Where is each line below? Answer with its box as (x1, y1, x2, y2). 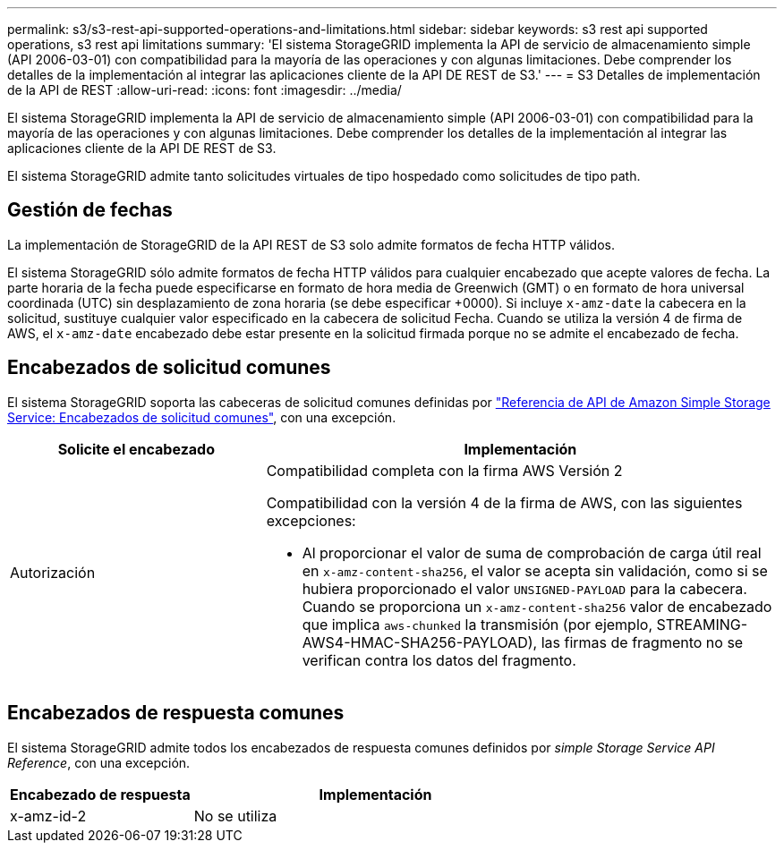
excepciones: (266, 511, 356, 530)
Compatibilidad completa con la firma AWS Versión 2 (266, 461, 623, 480)
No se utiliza (193, 806, 277, 825)
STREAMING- (656, 615, 748, 633)
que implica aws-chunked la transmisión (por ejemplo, (302, 615, 652, 633)
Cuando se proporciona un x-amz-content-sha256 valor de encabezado (302, 597, 772, 616)
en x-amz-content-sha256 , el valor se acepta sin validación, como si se (302, 561, 768, 580)
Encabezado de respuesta (10, 785, 191, 803)
